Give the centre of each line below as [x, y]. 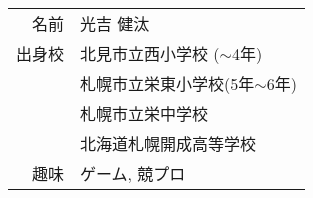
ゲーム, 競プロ [133, 173]
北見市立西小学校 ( [150, 53]
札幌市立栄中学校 [144, 113]
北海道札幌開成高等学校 [168, 143]
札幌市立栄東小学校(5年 [167, 83]
